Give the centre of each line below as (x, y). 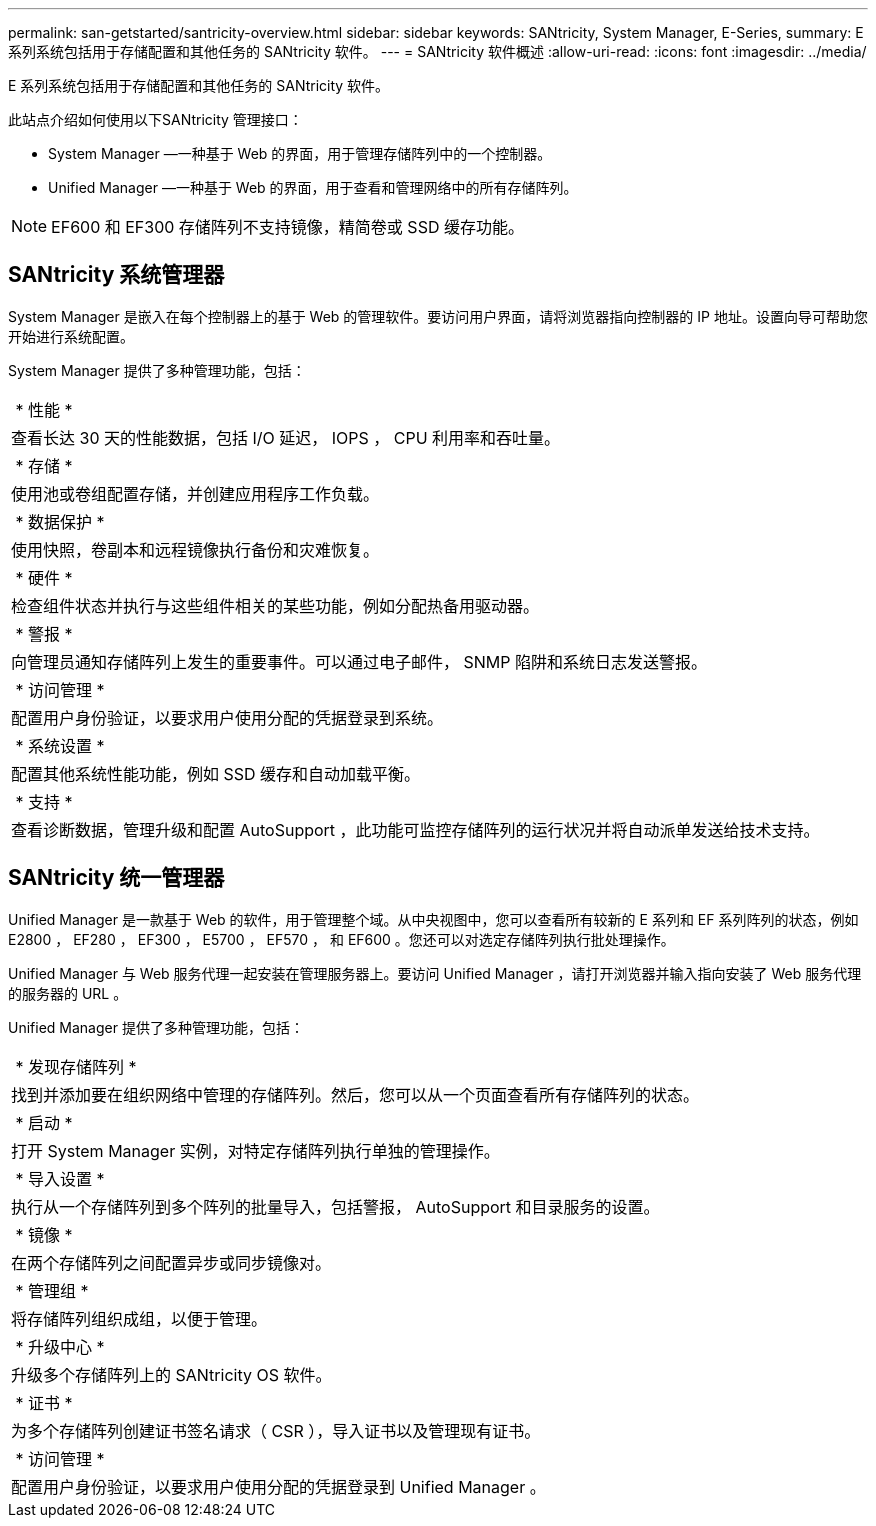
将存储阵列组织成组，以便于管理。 (139, 1318)
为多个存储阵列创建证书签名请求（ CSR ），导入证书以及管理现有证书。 (276, 1430)
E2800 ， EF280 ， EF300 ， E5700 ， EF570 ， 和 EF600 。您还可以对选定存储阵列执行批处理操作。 (341, 939)
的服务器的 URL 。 (68, 993)
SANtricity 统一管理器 (116, 878)
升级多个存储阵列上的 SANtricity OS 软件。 (171, 1374)
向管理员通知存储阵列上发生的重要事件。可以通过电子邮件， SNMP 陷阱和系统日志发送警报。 (359, 661)
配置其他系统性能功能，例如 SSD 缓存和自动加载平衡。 (216, 773)
